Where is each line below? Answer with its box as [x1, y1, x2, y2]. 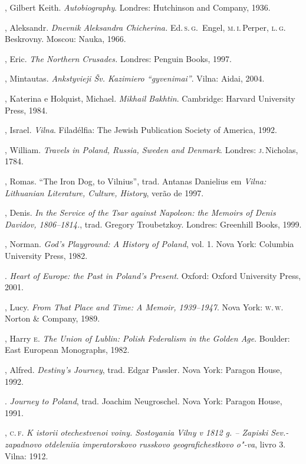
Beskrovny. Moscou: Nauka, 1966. [5, 33, 126, 45]
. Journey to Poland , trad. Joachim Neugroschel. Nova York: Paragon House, [5, 395, 282, 407]
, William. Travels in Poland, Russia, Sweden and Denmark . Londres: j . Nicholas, [5, 143, 298, 155]
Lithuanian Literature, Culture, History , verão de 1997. [5, 186, 204, 199]
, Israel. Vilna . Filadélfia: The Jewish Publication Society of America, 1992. [5, 124, 277, 136]
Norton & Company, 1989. [5, 312, 100, 325]
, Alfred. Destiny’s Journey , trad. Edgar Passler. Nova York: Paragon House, [5, 364, 282, 376]
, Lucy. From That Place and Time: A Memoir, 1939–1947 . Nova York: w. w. [5, 300, 284, 313]
